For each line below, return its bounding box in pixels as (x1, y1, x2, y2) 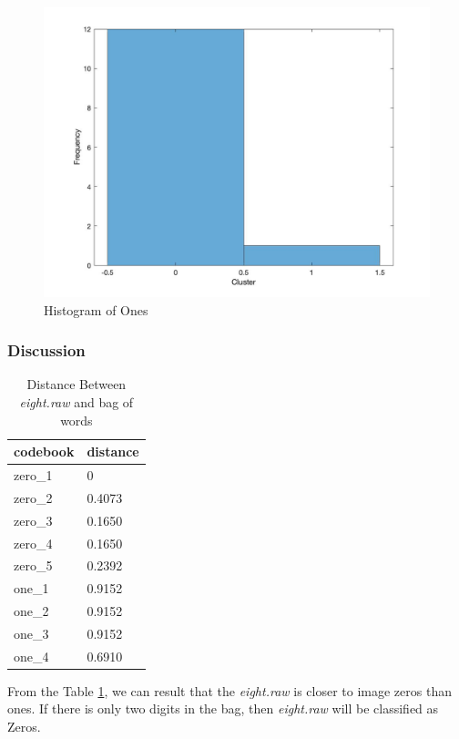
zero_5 (14, 556, 53, 575)
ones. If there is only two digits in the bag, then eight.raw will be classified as (7, 699, 439, 718)
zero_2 (14, 488, 53, 507)
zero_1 (14, 466, 53, 485)
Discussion (7, 339, 86, 362)
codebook (14, 442, 75, 461)
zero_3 (14, 510, 53, 529)
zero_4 (14, 533, 53, 552)
